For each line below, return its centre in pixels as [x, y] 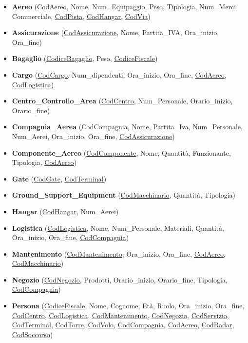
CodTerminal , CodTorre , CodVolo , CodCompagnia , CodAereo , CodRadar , [123, 325]
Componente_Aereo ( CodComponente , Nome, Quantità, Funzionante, [121, 152]
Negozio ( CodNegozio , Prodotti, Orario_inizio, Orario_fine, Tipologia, [120, 279]
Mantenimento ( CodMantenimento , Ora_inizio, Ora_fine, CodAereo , [119, 253]
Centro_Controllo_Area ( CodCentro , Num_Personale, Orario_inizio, [122, 101]
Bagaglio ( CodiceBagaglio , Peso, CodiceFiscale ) [85, 58]
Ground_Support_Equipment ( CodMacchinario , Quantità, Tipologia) [124, 195]
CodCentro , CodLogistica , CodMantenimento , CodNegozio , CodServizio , [120, 315]
